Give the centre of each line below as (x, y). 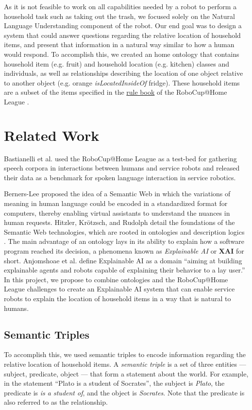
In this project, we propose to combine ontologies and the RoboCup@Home (116, 279)
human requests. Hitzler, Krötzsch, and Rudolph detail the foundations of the (119, 222)
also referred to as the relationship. (56, 402)
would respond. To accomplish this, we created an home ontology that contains (122, 54)
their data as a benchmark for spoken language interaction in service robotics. (120, 177)
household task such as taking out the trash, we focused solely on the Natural (119, 16)
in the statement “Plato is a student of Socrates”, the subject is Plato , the (114, 383)
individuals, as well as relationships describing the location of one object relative (124, 73)
